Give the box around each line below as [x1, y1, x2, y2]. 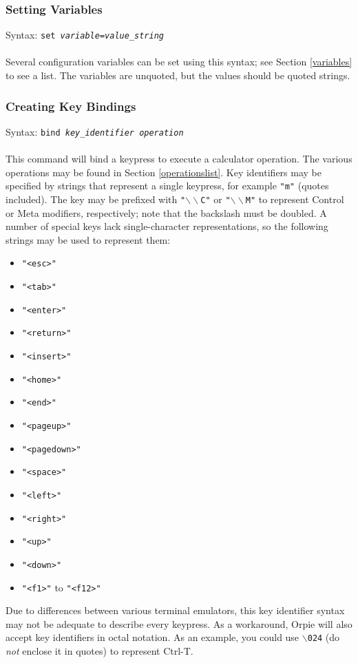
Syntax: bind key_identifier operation [6, 124, 184, 138]
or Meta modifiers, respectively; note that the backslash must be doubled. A [6, 205, 327, 220]
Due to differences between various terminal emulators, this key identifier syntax [6, 603, 345, 618]
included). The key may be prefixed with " [6, 191, 186, 206]
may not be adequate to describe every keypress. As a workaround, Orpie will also [6, 616, 352, 631]
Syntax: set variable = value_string [6, 28, 164, 42]
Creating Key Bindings [6, 97, 136, 114]
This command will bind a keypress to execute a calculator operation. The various [6, 151, 352, 166]
